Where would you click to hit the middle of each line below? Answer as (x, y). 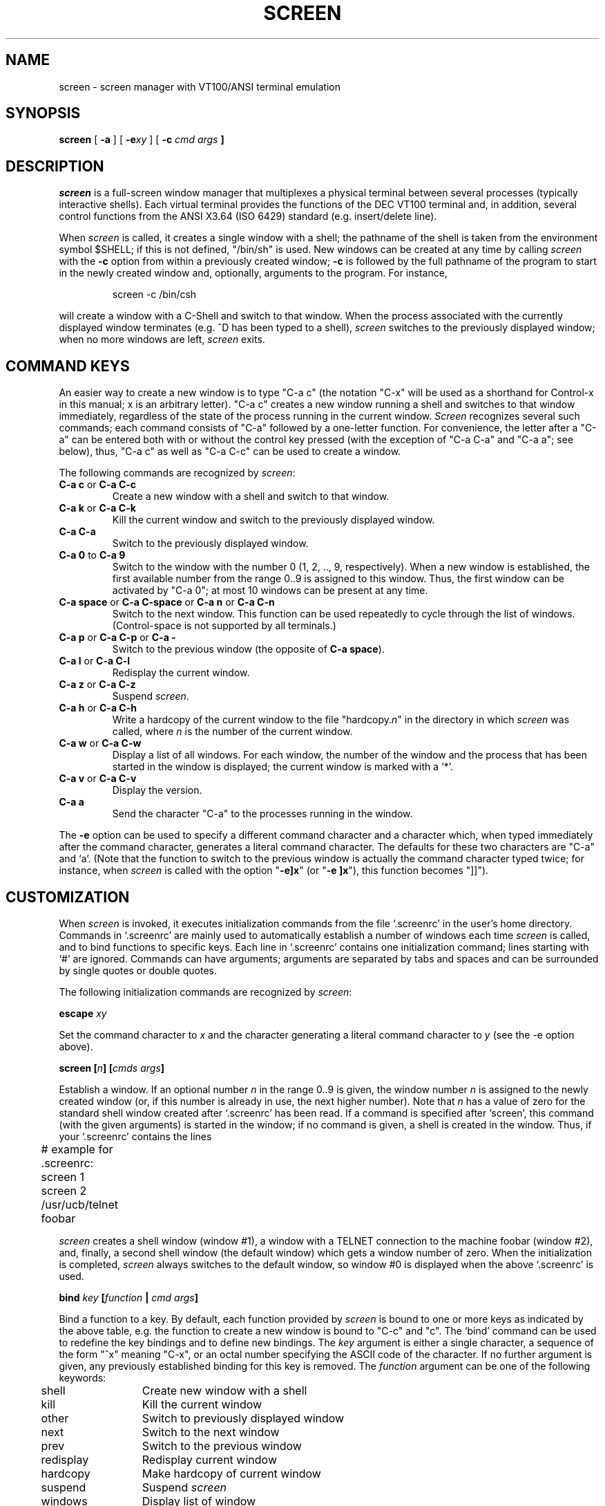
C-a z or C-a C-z (97, 685)
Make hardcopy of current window (231, 1473)
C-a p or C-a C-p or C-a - (117, 638)
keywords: (83, 1377)
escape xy (83, 1013)
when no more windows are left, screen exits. (162, 340)
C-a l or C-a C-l (95, 661)
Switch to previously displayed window (243, 1418)
